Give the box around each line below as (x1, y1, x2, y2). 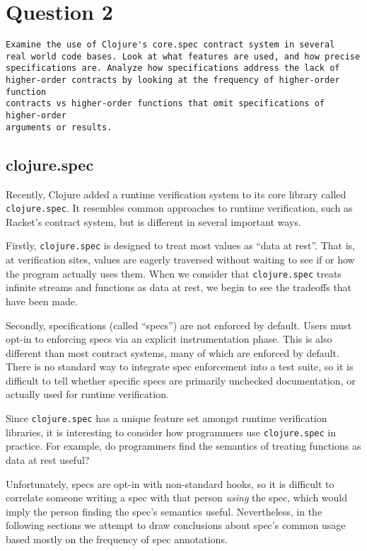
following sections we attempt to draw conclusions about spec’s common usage (6, 518, 346, 533)
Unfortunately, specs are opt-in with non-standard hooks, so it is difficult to (6, 476, 334, 491)
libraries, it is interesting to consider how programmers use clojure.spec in (6, 424, 336, 439)
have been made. (6, 293, 78, 308)
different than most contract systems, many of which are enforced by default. (6, 345, 339, 360)
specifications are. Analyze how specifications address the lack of (6, 63, 340, 74)
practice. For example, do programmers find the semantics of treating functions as (6, 438, 361, 453)
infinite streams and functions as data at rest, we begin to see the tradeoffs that (6, 280, 352, 295)
